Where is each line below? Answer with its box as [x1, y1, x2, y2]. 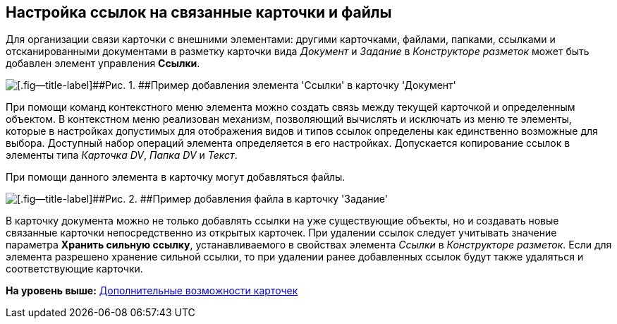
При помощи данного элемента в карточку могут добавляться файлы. [6, 171, 346, 184]
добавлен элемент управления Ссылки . [6, 57, 200, 70]
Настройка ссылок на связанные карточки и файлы [6, 4, 392, 21]
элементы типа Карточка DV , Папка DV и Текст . [6, 149, 238, 162]
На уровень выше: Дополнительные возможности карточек [6, 284, 298, 297]
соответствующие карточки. [6, 263, 143, 275]
